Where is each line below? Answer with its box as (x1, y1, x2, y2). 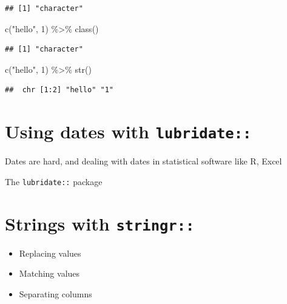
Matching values (19, 267, 80, 280)
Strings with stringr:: (5, 211, 195, 235)
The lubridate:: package (5, 175, 103, 187)
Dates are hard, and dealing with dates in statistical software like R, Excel (5, 155, 282, 167)
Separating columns (19, 287, 92, 300)
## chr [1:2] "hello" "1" (5, 86, 113, 95)
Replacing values (19, 246, 81, 259)
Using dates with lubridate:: (5, 119, 252, 144)
